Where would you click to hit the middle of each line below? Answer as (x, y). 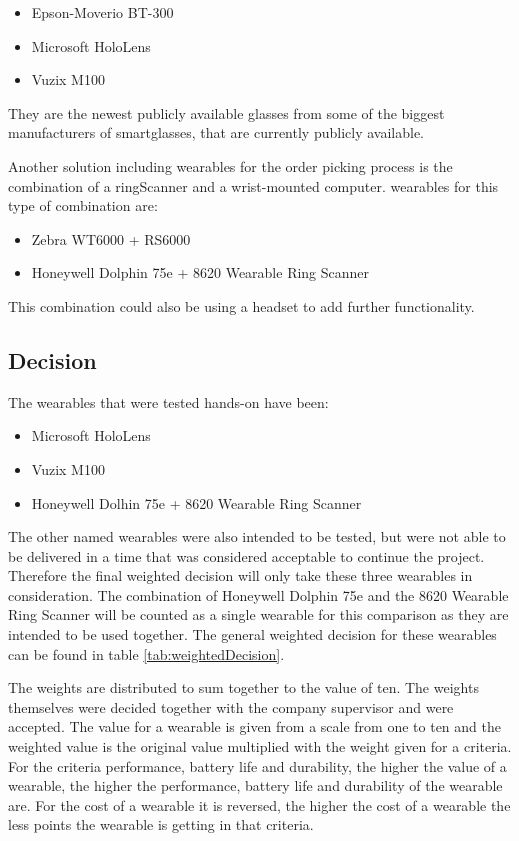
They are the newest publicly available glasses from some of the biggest (226, 112)
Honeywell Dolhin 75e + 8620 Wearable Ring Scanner (196, 502)
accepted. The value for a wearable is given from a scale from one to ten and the (254, 726)
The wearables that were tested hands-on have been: (168, 401)
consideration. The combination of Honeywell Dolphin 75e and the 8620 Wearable (258, 594)
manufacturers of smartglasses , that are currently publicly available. (216, 132)
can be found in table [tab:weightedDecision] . (146, 653)
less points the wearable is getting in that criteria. (161, 824)
